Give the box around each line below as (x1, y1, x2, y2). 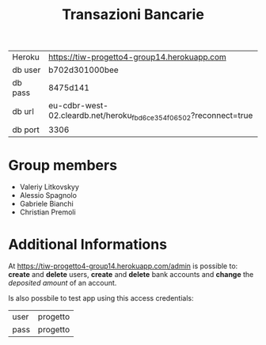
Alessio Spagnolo (19, 191, 78, 200)
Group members (8, 156, 117, 174)
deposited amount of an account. (8, 279, 117, 288)
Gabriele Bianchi (19, 199, 74, 209)
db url (12, 105, 34, 116)
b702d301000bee (48, 65, 119, 76)
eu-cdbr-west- (48, 100, 108, 112)
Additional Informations (8, 235, 168, 253)
